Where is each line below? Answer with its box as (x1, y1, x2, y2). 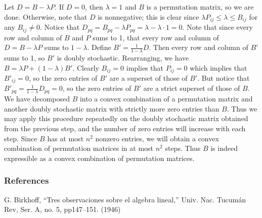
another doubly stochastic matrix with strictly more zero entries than (4, 103, 220, 114)
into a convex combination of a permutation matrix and (79, 93, 253, 104)
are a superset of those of (109, 72, 188, 83)
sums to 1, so (4, 52, 45, 63)
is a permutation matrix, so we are (146, 2, 254, 12)
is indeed (210, 143, 238, 153)
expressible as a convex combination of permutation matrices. (4, 152, 195, 163)
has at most (47, 133, 84, 143)
